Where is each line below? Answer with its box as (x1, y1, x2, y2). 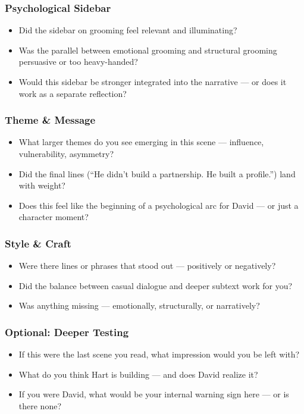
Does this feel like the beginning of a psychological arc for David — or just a (18, 199, 299, 211)
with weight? (18, 179, 65, 192)
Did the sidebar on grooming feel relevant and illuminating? (18, 24, 237, 36)
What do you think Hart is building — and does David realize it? (18, 368, 258, 380)
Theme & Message (5, 112, 96, 127)
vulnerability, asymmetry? (18, 148, 114, 159)
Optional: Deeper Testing (5, 324, 129, 339)
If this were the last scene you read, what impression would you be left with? (18, 348, 300, 360)
